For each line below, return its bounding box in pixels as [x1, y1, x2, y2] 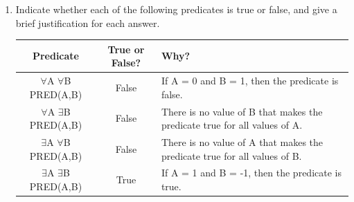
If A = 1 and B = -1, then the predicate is [161, 165, 342, 180]
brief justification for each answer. [15, 15, 160, 30]
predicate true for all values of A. [161, 118, 303, 132]
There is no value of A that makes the [161, 135, 324, 149]
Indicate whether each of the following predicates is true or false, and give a [15, 2, 337, 16]
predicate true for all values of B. [161, 148, 302, 163]
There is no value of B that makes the [161, 104, 323, 118]
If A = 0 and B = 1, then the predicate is [161, 73, 339, 88]
